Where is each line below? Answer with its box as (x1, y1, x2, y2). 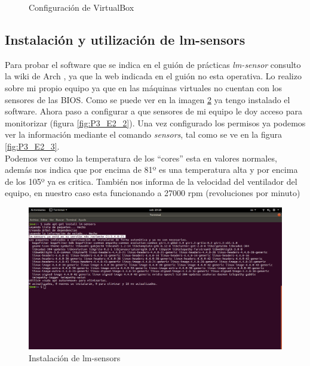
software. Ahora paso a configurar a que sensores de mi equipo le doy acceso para (5, 105, 303, 117)
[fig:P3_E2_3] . (5, 139, 60, 152)
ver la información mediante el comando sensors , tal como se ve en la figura (5, 128, 282, 141)
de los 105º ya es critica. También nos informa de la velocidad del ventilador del (5, 175, 297, 187)
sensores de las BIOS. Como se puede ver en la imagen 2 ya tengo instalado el (5, 93, 290, 106)
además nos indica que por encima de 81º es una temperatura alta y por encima (5, 163, 298, 176)
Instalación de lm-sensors (29, 351, 121, 364)
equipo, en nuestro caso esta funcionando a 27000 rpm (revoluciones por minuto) (5, 187, 300, 199)
